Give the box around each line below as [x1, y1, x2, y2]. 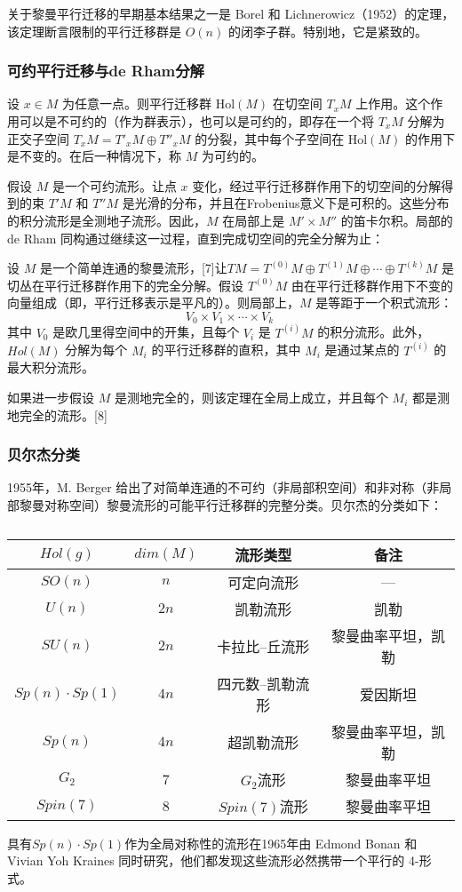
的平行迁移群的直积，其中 [151, 340, 301, 359]
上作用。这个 [355, 94, 431, 113]
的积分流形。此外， [317, 323, 430, 341]
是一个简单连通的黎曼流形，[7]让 [39, 259, 227, 277]
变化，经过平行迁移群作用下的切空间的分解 [192, 176, 442, 195]
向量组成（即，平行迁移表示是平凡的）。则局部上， [7, 293, 299, 312]
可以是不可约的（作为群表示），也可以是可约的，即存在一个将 [19, 112, 374, 130]
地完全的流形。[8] [7, 405, 108, 424]
